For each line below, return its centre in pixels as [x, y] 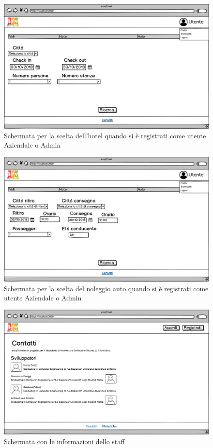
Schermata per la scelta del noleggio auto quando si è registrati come [106, 288]
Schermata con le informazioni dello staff [64, 441]
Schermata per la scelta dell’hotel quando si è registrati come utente [105, 135]
